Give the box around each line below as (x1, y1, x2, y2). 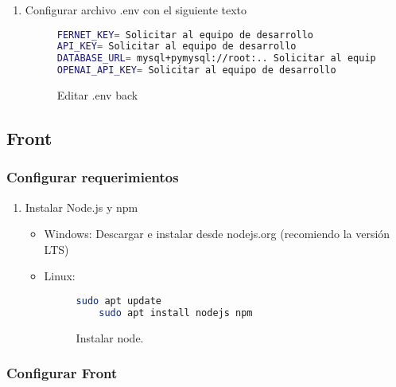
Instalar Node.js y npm (25, 198, 138, 215)
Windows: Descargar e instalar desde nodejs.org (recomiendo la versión (44, 225, 390, 242)
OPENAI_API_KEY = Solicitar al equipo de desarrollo (56, 64, 336, 76)
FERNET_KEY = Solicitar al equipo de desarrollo (56, 29, 313, 41)
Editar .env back (56, 87, 138, 104)
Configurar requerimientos (6, 167, 179, 187)
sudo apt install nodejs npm (99, 307, 253, 319)
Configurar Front (6, 363, 118, 383)
